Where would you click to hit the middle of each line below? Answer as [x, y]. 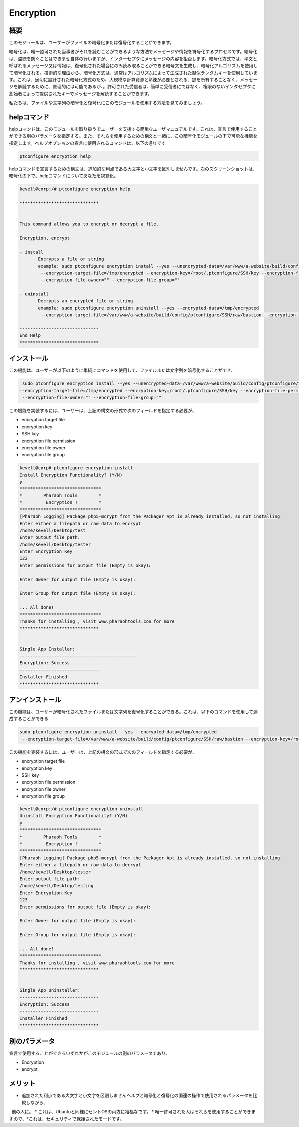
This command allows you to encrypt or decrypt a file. [89, 224]
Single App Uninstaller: [50, 990]
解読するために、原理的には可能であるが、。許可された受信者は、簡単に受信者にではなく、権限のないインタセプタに [137, 87]
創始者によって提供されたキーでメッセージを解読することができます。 [81, 93]
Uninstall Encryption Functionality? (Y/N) [74, 816]
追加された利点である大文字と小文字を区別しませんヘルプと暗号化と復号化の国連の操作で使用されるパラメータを [137, 1095]
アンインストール [35, 700]
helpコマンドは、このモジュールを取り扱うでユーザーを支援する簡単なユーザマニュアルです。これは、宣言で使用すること [133, 129]
